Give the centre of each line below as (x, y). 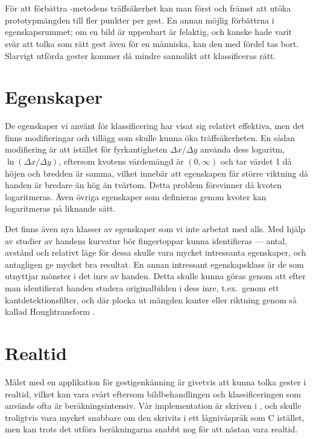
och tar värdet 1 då (256, 161)
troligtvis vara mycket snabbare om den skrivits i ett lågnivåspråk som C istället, (155, 417)
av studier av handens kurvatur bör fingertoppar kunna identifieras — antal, (146, 240)
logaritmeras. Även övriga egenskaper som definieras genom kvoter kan (136, 196)
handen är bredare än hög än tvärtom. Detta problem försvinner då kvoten (144, 185)
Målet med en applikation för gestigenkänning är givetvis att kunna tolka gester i (156, 381)
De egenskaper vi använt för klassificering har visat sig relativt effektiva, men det (155, 126)
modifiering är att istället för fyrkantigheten (86, 149)
